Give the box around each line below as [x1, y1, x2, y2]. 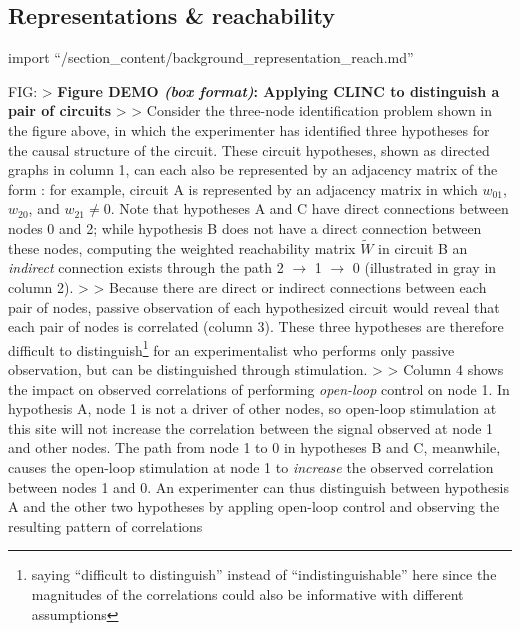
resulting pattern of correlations [8, 515, 203, 536]
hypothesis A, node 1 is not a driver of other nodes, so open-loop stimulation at [8, 398, 497, 419]
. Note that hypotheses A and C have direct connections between [110, 198, 509, 219]
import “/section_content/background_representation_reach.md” [8, 47, 414, 68]
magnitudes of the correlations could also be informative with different [31, 583, 464, 604]
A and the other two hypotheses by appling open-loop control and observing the [8, 496, 500, 517]
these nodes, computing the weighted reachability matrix [8, 237, 356, 258]
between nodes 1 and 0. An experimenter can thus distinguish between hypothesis [8, 476, 510, 497]
